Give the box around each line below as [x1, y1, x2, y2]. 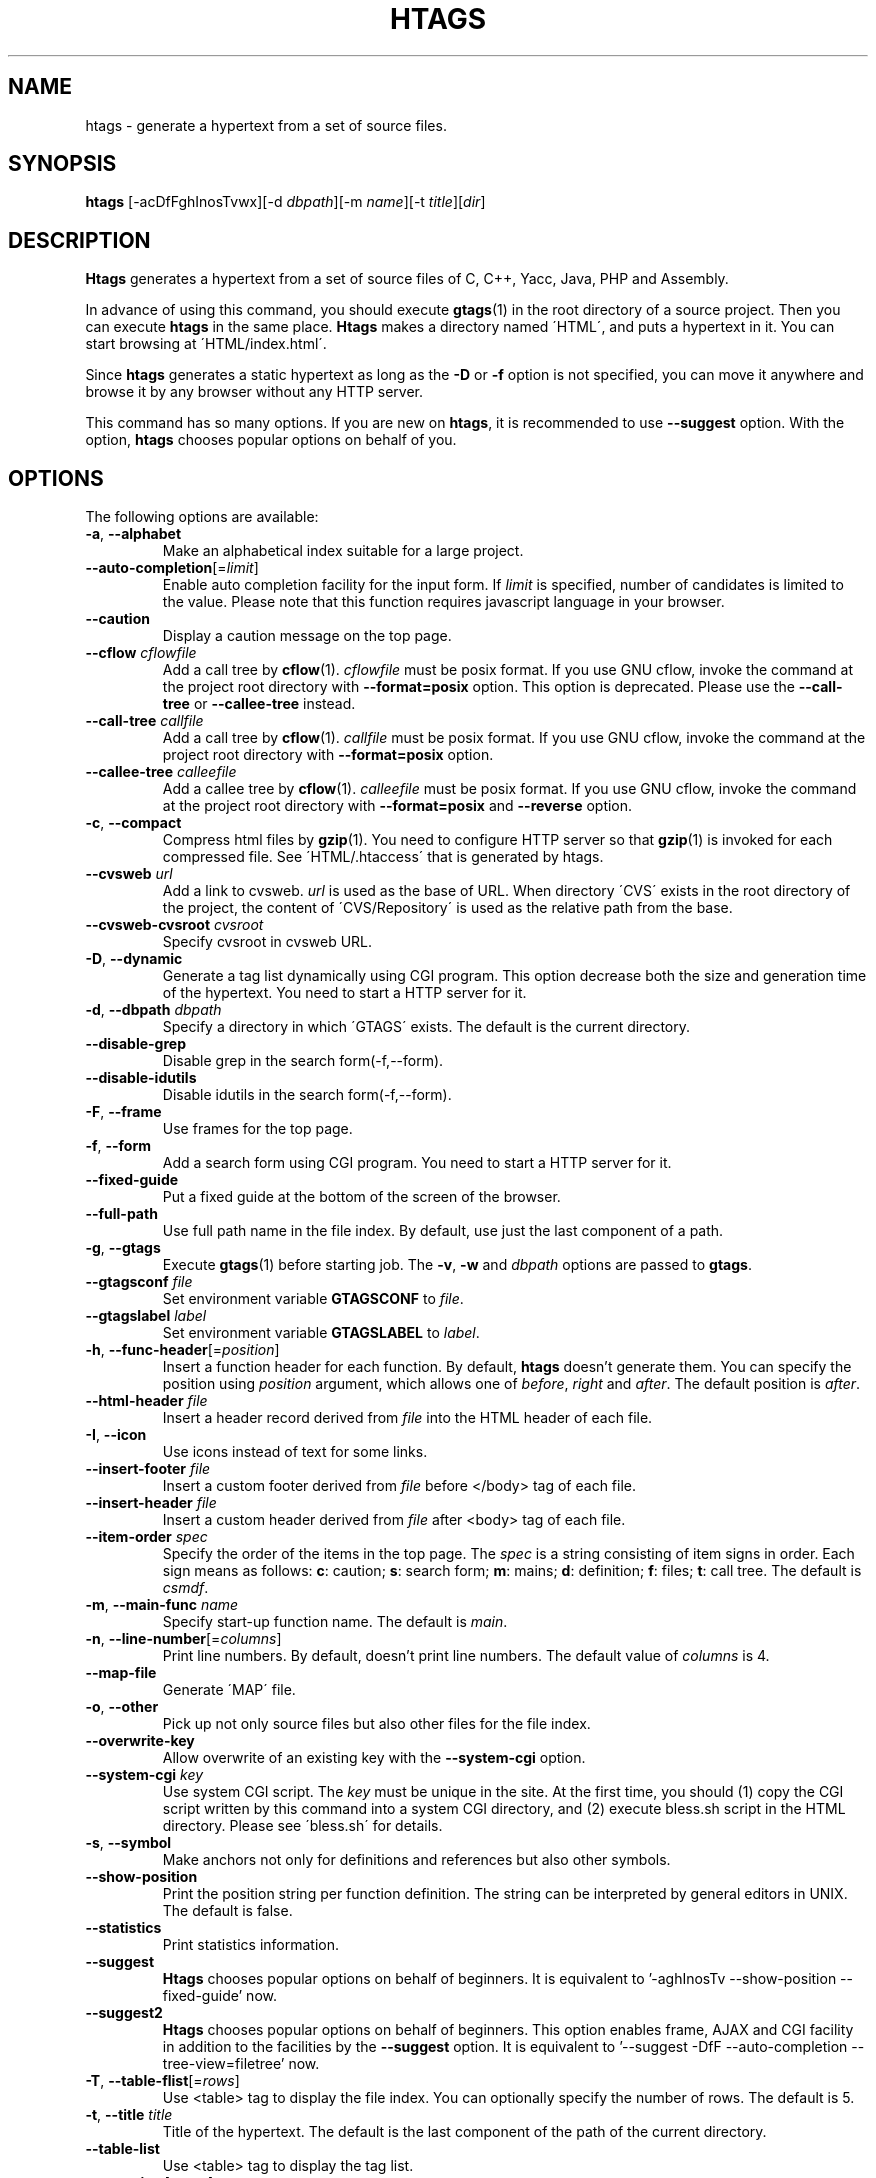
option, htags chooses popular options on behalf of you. [85, 431, 457, 449]
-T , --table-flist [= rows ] [85, 2072, 240, 2090]
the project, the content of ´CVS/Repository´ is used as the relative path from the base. [162, 899, 733, 917]
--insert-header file [85, 1494, 217, 1512]
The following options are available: [85, 508, 319, 526]
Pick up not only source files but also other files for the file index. [162, 1715, 591, 1733]
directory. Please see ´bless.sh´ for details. [162, 1817, 443, 1835]
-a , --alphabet [85, 525, 182, 543]
